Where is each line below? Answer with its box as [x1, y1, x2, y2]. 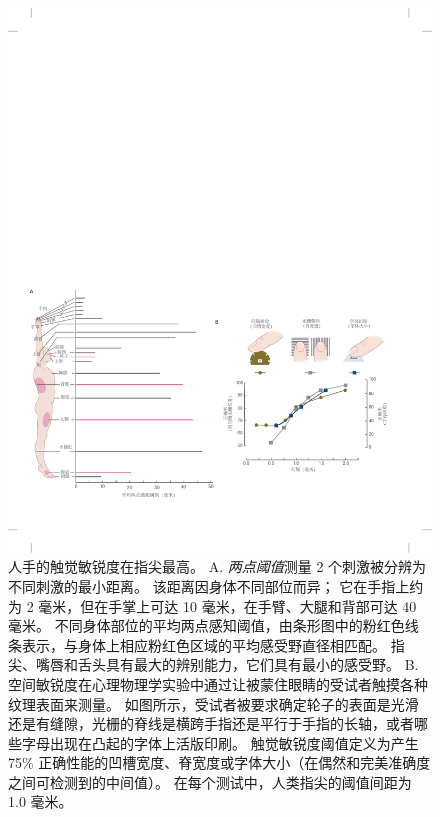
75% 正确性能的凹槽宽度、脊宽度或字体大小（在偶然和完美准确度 [8, 752, 431, 773]
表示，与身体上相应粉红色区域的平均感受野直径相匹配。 [21, 634, 386, 655]
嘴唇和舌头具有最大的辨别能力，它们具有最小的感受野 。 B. [35, 654, 419, 675]
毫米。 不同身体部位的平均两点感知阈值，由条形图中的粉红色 [8, 615, 405, 636]
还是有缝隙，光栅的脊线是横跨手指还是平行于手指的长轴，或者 [8, 713, 414, 734]
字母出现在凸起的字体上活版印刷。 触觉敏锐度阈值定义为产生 [21, 732, 419, 753]
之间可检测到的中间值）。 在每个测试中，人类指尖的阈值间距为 [8, 771, 412, 792]
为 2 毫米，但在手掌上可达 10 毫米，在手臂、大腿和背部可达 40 [8, 595, 417, 616]
